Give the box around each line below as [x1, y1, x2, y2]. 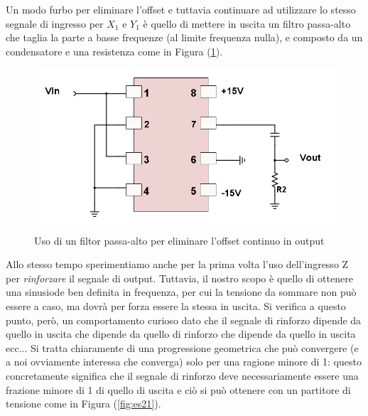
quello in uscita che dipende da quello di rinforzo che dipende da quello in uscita [6, 326, 356, 341]
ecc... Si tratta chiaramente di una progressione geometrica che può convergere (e [6, 340, 359, 355]
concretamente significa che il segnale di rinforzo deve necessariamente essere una [6, 368, 359, 383]
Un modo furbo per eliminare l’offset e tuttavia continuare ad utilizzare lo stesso [6, 2, 356, 16]
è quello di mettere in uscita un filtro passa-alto [143, 16, 351, 31]
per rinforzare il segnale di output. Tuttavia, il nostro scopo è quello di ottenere [6, 270, 353, 285]
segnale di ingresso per [6, 16, 104, 31]
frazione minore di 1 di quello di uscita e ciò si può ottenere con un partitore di [6, 382, 351, 397]
